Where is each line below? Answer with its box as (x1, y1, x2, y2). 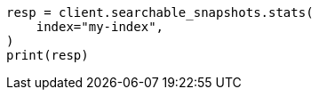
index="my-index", (36, 20, 164, 34)
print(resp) (6, 48, 89, 62)
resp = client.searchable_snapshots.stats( (6, 5, 314, 20)
